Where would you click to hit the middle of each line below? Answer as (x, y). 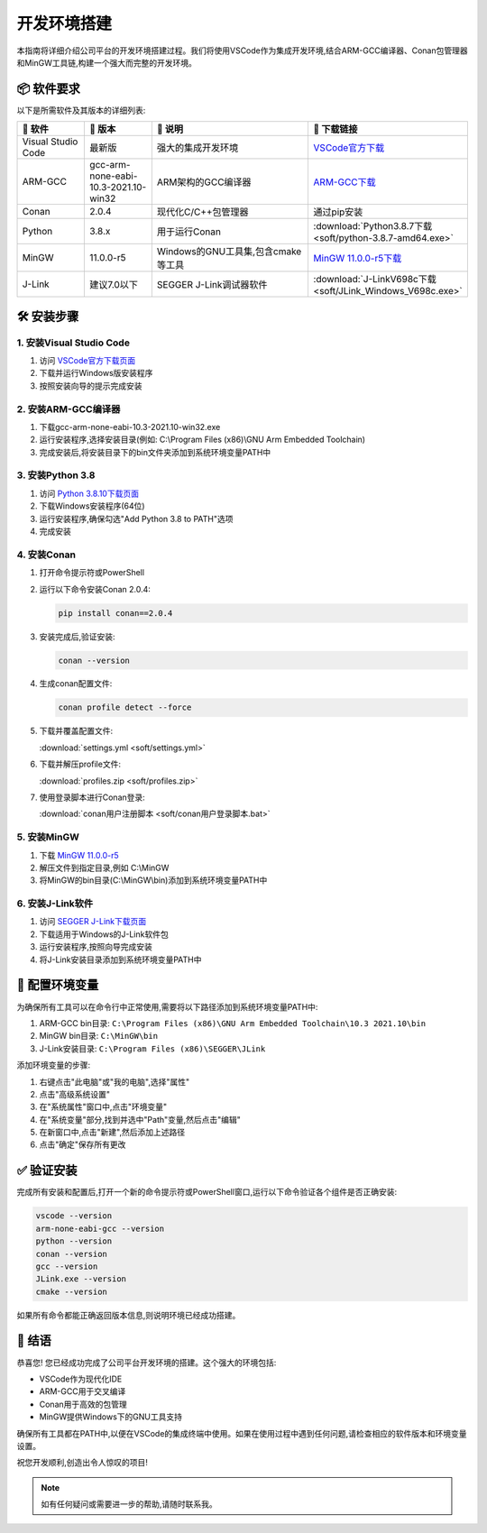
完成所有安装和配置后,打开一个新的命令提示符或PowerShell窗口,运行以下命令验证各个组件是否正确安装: (207, 1192)
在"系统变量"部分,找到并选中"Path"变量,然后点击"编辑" (140, 1119)
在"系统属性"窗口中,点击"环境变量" (103, 1107)
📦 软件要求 (49, 89)
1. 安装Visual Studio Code (74, 343)
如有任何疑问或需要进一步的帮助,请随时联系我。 (129, 1504)
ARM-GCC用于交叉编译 (83, 1391)
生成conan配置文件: (76, 684)
